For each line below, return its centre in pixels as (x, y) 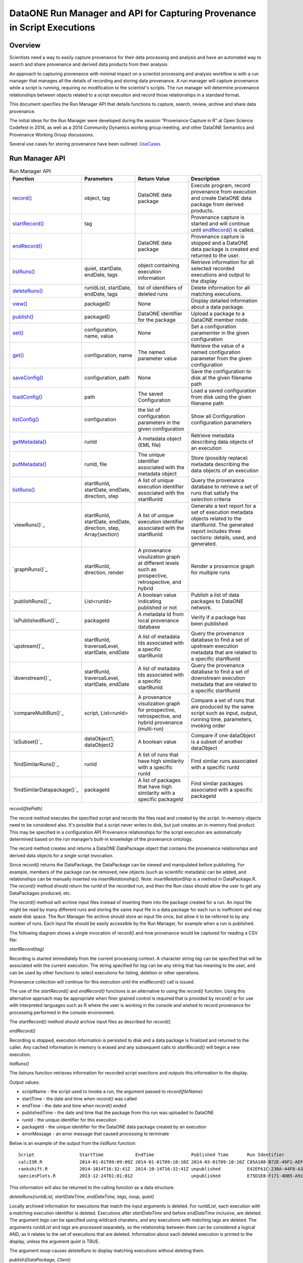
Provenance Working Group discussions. (52, 134)
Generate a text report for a (223, 506)
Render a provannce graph (223, 566)
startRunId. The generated (222, 525)
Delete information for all (220, 288)
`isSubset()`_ (27, 742)
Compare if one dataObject (223, 736)
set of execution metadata (222, 512)
